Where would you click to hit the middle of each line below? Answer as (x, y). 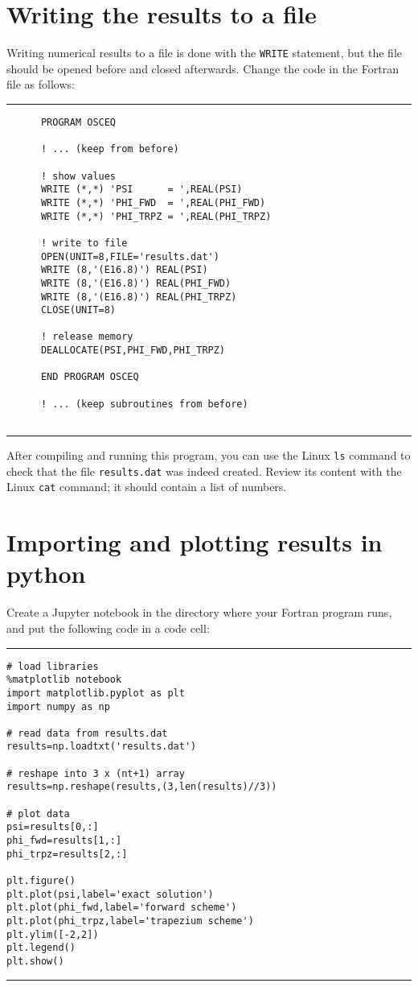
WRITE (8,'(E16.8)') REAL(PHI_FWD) (136, 283)
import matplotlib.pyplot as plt (96, 693)
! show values (78, 176)
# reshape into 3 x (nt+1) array (96, 773)
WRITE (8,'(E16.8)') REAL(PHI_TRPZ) (139, 297)
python (46, 574)
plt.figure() (41, 881)
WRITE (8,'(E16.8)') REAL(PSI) (124, 270)
